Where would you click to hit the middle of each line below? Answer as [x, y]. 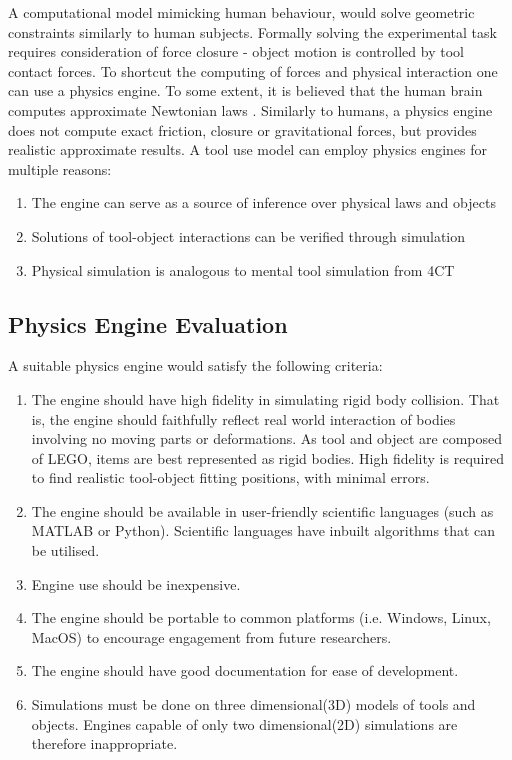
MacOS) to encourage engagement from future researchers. [211, 636]
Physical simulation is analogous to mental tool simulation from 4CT [243, 269]
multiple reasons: [60, 168]
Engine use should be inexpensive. [136, 583]
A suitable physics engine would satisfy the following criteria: [195, 365]
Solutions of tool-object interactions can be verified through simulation [248, 235]
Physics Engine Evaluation [148, 323]
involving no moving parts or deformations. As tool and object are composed [267, 438]
